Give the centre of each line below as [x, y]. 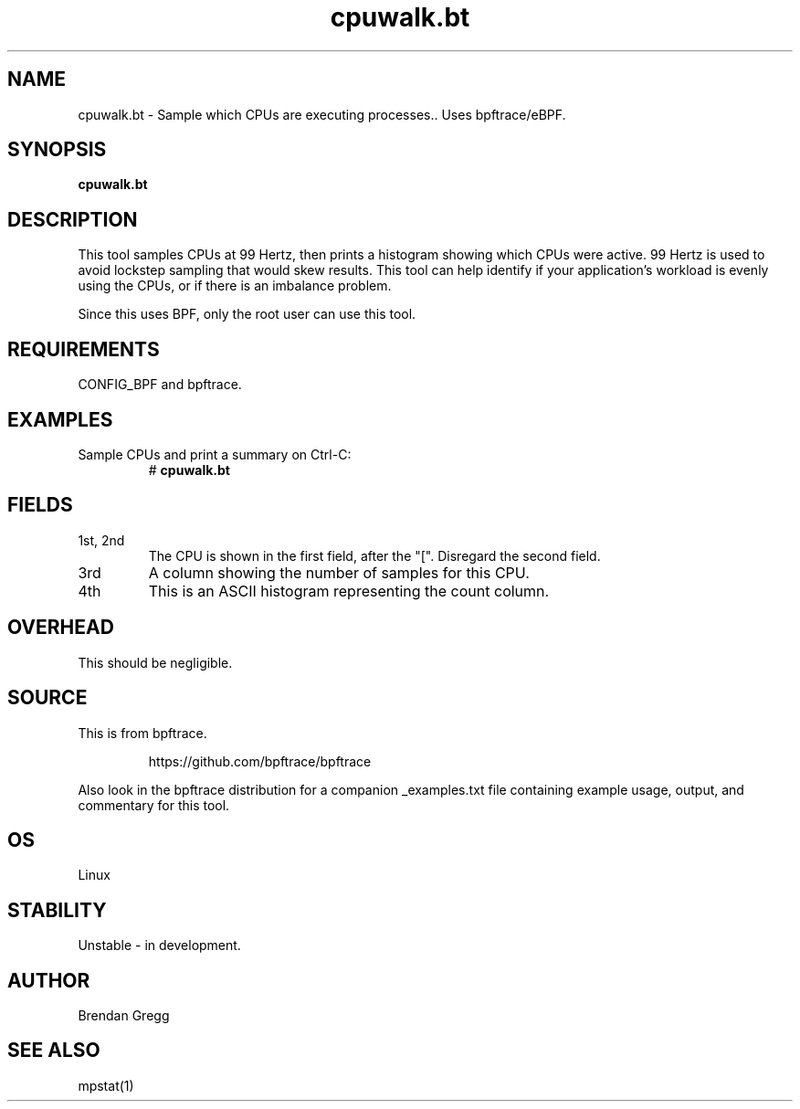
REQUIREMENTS [84, 349]
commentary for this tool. [154, 805]
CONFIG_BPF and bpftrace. [160, 385]
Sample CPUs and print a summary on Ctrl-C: [215, 454]
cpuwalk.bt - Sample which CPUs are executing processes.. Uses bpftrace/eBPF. [322, 114]
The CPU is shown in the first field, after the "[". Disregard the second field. [374, 555]
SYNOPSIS [57, 150]
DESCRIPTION [73, 219]
